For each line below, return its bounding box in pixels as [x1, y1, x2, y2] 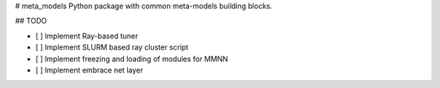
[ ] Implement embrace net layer [35, 65, 143, 75]
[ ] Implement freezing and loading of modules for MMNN [35, 54, 228, 64]
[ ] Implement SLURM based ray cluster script [35, 42, 189, 52]
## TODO [15, 16, 47, 26]
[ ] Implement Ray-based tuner [35, 31, 139, 41]
